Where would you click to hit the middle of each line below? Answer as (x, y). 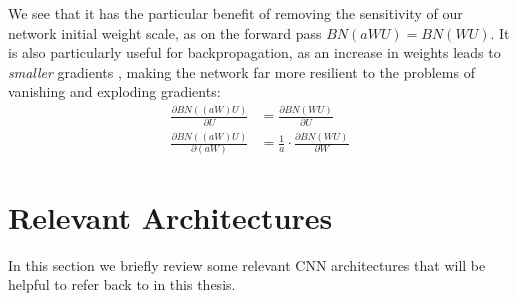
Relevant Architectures (170, 216)
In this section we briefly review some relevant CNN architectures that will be (247, 264)
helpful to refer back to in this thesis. (122, 284)
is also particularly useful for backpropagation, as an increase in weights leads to (254, 52)
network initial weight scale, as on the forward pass (165, 32)
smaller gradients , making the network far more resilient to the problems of (241, 71)
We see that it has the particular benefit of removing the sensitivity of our (235, 13)
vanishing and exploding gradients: (114, 91)
